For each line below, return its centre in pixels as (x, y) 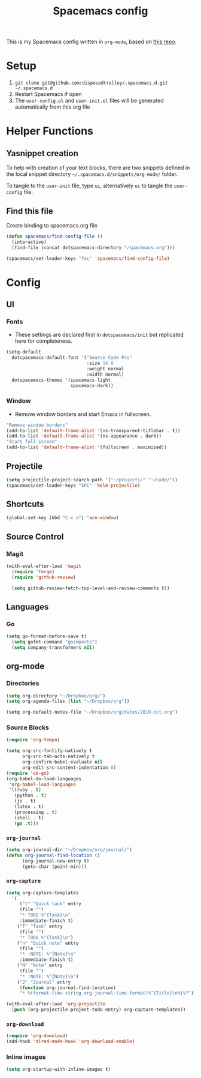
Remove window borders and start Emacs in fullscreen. (83, 414)
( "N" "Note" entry (40, 965)
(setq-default (24, 352)
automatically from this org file (52, 107)
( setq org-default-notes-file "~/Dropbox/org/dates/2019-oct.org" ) (92, 712)
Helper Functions (50, 131)
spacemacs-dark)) (92, 385)
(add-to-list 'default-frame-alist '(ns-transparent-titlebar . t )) (93, 430)
